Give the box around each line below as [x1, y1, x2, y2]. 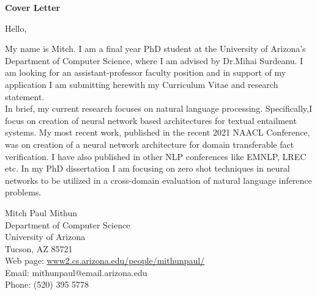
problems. [5, 186, 42, 198]
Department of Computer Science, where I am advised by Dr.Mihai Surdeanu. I [5, 54, 304, 67]
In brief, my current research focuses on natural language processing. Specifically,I [5, 102, 312, 115]
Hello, [5, 21, 27, 34]
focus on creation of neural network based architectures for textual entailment [5, 114, 297, 126]
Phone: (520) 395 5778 [5, 278, 89, 291]
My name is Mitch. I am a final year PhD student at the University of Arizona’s [5, 42, 306, 55]
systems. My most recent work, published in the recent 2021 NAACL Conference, [5, 126, 310, 139]
